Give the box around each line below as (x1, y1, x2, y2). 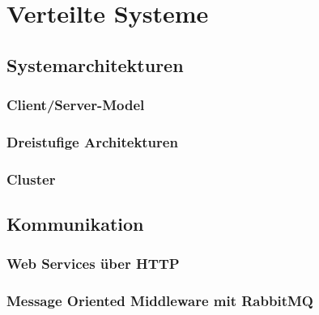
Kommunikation (6, 211, 144, 236)
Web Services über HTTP (6, 253, 180, 274)
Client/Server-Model (6, 95, 145, 115)
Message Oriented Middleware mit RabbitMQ (6, 291, 313, 311)
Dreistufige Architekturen (6, 131, 178, 151)
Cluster (6, 168, 56, 189)
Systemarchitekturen (6, 52, 184, 77)
